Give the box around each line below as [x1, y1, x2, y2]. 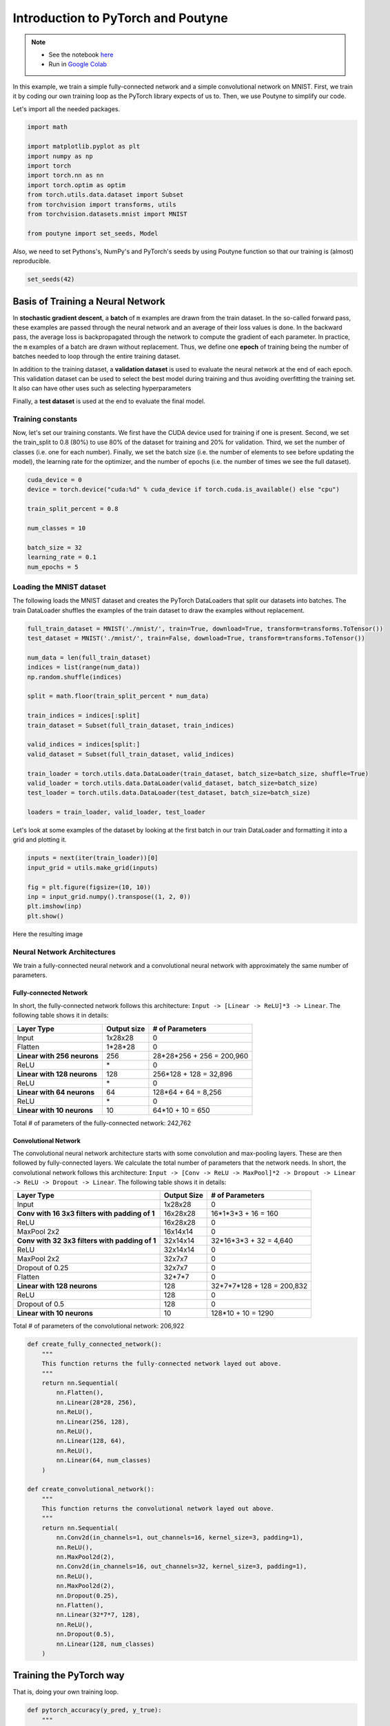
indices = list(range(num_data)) [27, 663, 141, 671]
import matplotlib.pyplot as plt [27, 142, 141, 151]
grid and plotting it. [12, 835, 67, 844]
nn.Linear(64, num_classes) [56, 1457, 152, 1464]
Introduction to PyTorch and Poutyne [12, 10, 229, 26]
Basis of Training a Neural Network [12, 295, 165, 307]
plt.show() [27, 912, 64, 920]
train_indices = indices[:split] [27, 712, 141, 719]
